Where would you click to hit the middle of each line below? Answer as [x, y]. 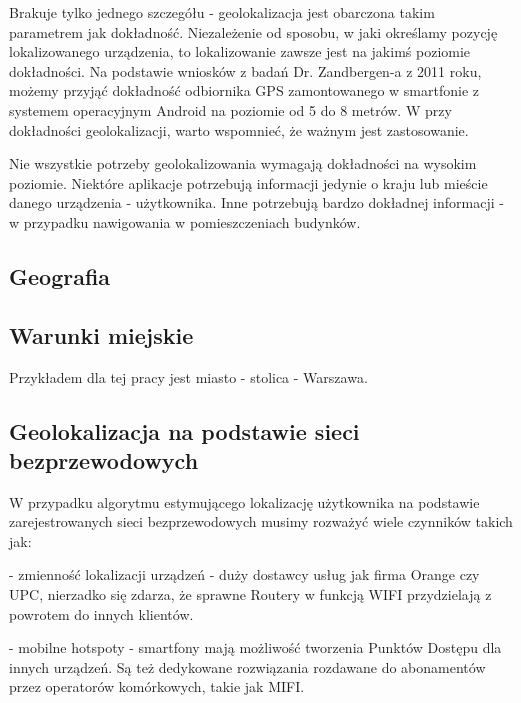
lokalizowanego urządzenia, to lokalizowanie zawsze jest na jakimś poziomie [240, 51]
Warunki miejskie [101, 334]
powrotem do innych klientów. [101, 613]
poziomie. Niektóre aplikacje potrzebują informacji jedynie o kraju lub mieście [248, 182]
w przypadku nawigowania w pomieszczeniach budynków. [185, 221]
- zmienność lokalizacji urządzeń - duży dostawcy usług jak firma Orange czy [244, 574]
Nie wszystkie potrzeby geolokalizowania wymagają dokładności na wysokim [243, 163]
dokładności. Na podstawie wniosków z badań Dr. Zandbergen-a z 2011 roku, [245, 70]
